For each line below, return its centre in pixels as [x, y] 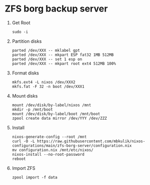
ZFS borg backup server [56, 9]
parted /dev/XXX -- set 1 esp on [47, 59]
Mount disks [25, 96]
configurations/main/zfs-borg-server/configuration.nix [72, 146]
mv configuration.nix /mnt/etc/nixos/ [53, 150]
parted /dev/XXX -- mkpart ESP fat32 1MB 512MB [63, 55]
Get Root [21, 23]
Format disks [25, 73]
